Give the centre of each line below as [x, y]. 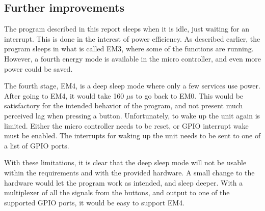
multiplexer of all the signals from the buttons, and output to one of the [117, 192]
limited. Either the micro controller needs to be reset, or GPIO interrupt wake [126, 125]
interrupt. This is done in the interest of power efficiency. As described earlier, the [132, 38]
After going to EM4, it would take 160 [64, 95]
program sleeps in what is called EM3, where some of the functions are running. [129, 49]
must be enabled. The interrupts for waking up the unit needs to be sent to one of [132, 135]
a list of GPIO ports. [37, 145]
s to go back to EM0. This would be [187, 95]
